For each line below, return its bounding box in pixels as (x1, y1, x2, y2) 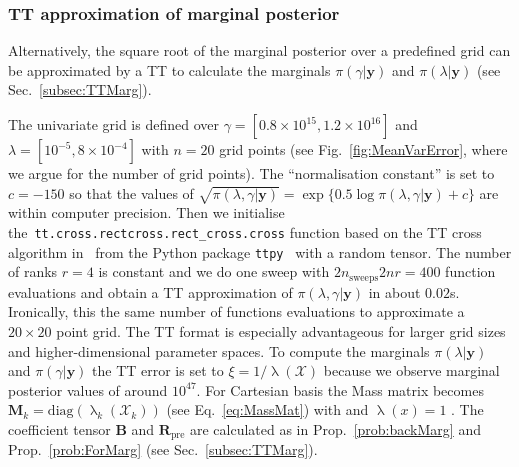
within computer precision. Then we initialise (8, 202, 285, 223)
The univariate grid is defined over (8, 114, 219, 134)
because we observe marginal (323, 360, 500, 381)
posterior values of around (8, 379, 168, 400)
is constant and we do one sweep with (98, 261, 330, 282)
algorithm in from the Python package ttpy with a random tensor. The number (8, 241, 512, 262)
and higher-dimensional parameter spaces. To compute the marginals (8, 340, 430, 361)
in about (368, 281, 421, 302)
